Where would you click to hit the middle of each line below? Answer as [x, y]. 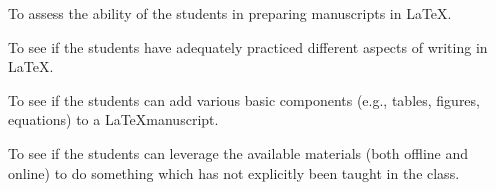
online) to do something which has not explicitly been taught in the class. [234, 172]
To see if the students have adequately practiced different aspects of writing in [248, 46]
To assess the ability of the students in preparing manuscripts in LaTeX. [230, 13]
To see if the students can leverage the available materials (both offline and [238, 152]
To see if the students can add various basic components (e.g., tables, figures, [244, 99]
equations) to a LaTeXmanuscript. [113, 119]
